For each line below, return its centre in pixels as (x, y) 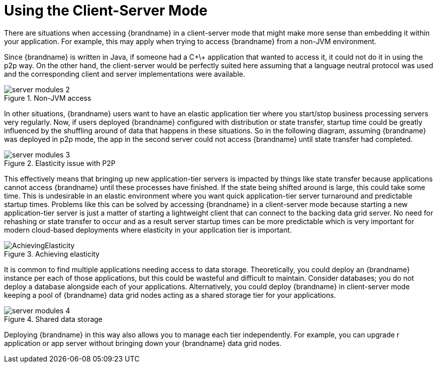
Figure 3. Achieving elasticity (52, 254)
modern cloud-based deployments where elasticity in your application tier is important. (148, 230)
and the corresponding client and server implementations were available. (125, 74)
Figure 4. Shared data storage (53, 319)
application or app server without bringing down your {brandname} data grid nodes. (143, 343)
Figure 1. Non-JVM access (48, 98)
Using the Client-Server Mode (106, 11)
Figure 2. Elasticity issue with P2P (60, 163)
